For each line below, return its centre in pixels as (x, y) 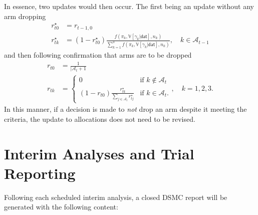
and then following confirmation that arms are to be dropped (98, 54)
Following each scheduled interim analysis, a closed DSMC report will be (116, 197)
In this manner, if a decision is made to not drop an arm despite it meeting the (125, 109)
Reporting (40, 173)
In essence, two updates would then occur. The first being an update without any (129, 6)
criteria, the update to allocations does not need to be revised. (100, 119)
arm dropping (25, 16)
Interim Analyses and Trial (99, 153)
